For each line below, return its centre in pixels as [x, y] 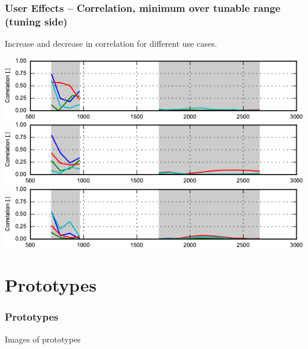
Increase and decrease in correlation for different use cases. [111, 43]
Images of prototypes [43, 339]
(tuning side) [36, 21]
